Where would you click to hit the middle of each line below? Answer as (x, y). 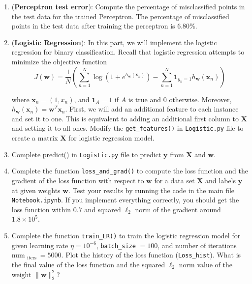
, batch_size (116, 245)
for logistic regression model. (111, 138)
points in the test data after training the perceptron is (93, 26)
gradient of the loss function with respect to (78, 180)
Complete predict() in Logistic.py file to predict (86, 154)
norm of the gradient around (178, 209)
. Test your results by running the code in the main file (151, 190)
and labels (221, 180)
